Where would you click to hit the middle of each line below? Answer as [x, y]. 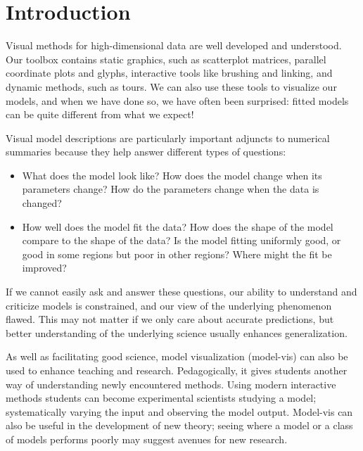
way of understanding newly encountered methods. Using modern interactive [171, 384]
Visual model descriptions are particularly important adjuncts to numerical [168, 138]
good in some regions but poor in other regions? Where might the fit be [177, 254]
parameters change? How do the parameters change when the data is [171, 189]
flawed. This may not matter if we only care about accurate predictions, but [170, 319]
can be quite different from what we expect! [100, 114]
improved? [44, 268]
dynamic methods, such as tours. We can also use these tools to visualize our [171, 86]
